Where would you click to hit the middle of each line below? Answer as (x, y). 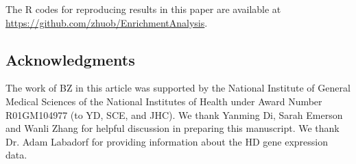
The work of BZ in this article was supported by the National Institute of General (178, 88)
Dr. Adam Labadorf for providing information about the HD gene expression (167, 141)
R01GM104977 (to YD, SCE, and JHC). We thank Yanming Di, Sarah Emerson (174, 114)
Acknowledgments (70, 59)
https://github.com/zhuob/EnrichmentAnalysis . (107, 22)
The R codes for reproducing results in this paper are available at (143, 9)
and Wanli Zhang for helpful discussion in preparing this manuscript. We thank (173, 128)
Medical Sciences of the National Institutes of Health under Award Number (164, 101)
